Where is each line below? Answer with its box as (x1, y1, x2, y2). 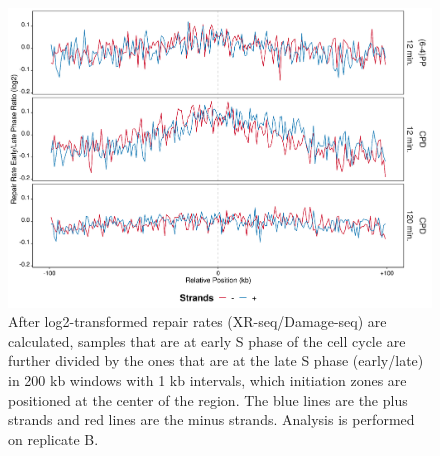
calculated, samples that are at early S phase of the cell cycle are (8, 330, 406, 351)
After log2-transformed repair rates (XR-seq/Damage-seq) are (8, 311, 387, 332)
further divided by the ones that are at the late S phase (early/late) (8, 350, 424, 371)
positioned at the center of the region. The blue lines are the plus (8, 389, 408, 410)
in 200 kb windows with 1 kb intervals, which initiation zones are (8, 370, 407, 391)
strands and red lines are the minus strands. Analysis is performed (8, 409, 415, 430)
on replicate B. (8, 428, 99, 449)
